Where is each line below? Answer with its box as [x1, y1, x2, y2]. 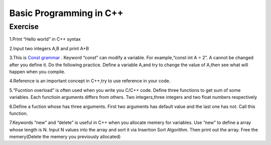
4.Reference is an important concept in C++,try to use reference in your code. [9, 78, 171, 84]
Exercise [9, 22, 39, 31]
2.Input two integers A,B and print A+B [9, 45, 89, 51]
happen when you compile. [9, 68, 66, 75]
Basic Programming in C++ [9, 8, 123, 19]
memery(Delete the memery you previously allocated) [9, 133, 121, 140]
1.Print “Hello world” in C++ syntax [9, 36, 81, 42]
